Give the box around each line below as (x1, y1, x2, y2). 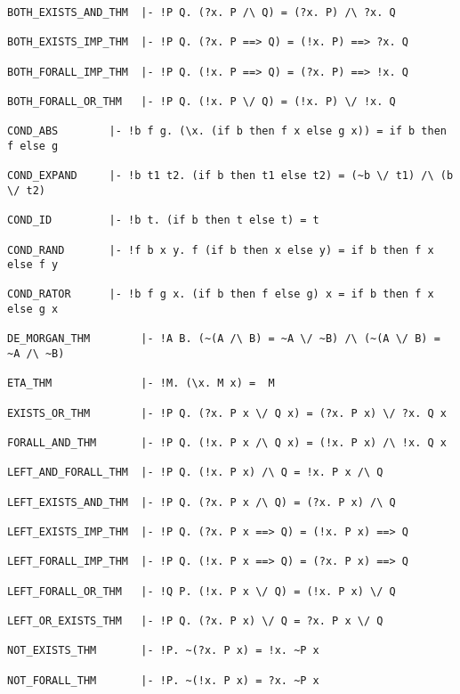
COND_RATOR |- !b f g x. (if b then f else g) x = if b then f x (7, 288, 434, 301)
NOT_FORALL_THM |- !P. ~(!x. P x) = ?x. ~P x (7, 674, 319, 687)
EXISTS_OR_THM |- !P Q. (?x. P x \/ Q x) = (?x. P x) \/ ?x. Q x (7, 406, 447, 420)
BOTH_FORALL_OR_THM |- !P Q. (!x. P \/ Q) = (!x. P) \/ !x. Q (7, 94, 396, 108)
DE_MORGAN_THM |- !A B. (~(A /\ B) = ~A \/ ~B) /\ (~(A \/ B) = (7, 332, 440, 346)
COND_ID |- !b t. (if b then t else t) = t (7, 214, 319, 227)
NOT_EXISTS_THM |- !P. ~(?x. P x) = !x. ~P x (7, 644, 319, 657)
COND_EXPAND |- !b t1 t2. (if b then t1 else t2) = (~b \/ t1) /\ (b (7, 169, 454, 183)
